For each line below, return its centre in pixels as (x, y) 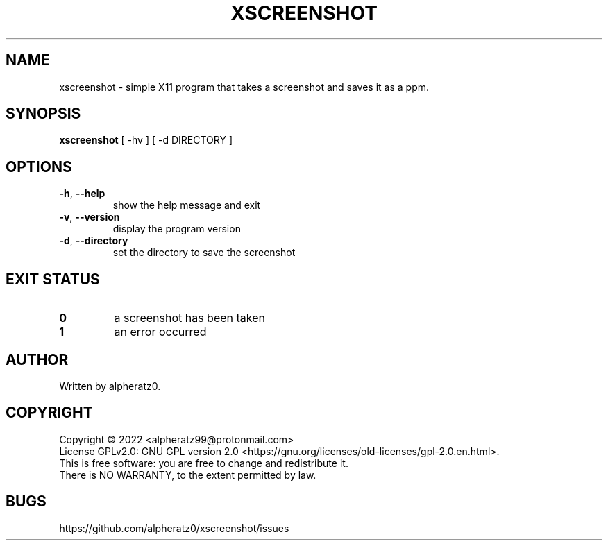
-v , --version (90, 217)
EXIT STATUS (53, 279)
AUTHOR (37, 359)
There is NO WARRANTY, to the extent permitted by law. (188, 475)
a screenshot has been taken (190, 318)
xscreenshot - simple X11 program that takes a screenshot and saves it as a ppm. (244, 87)
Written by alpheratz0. (110, 386)
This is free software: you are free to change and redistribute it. (204, 463)
